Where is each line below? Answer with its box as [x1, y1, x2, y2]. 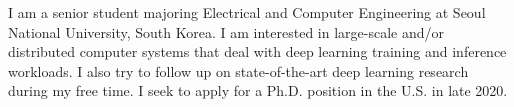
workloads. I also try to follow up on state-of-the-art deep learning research [8, 60, 469, 81]
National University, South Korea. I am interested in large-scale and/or [8, 21, 444, 42]
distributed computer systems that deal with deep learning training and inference [8, 41, 507, 62]
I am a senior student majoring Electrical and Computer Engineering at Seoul [8, 2, 486, 22]
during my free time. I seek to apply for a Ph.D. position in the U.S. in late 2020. [8, 80, 508, 101]
